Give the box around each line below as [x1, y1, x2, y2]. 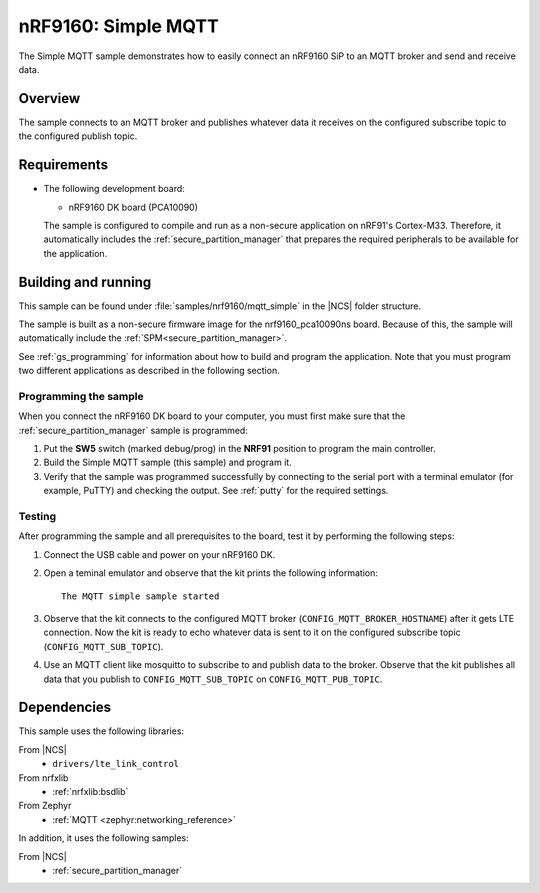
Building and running [18, 273, 152, 290]
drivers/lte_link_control [52, 758, 180, 770]
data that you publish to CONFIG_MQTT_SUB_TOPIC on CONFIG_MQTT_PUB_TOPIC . [43, 673, 383, 685]
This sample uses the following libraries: [18, 725, 185, 737]
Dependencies [18, 699, 112, 716]
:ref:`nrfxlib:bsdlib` [52, 786, 129, 797]
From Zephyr [18, 800, 72, 812]
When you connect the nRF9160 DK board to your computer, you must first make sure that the [18, 410, 406, 422]
